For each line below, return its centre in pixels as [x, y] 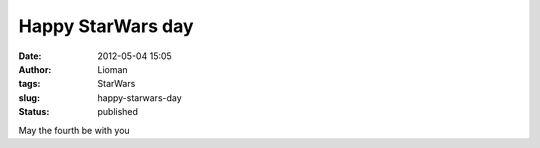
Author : [35, 69]
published [118, 112]
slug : [29, 97]
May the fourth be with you [74, 130]
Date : [30, 56]
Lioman [113, 69]
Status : [34, 112]
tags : [29, 84]
